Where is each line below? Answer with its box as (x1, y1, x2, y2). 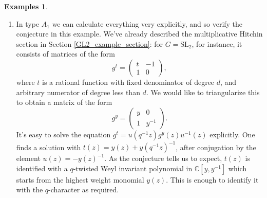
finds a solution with (16, 141, 81, 152)
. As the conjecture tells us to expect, (104, 153, 222, 164)
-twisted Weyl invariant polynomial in (73, 163, 193, 173)
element (16, 153, 41, 164)
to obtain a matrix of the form (16, 97, 112, 107)
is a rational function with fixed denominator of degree (42, 76, 215, 87)
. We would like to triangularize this (146, 86, 260, 97)
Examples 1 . (4, 1, 48, 11)
